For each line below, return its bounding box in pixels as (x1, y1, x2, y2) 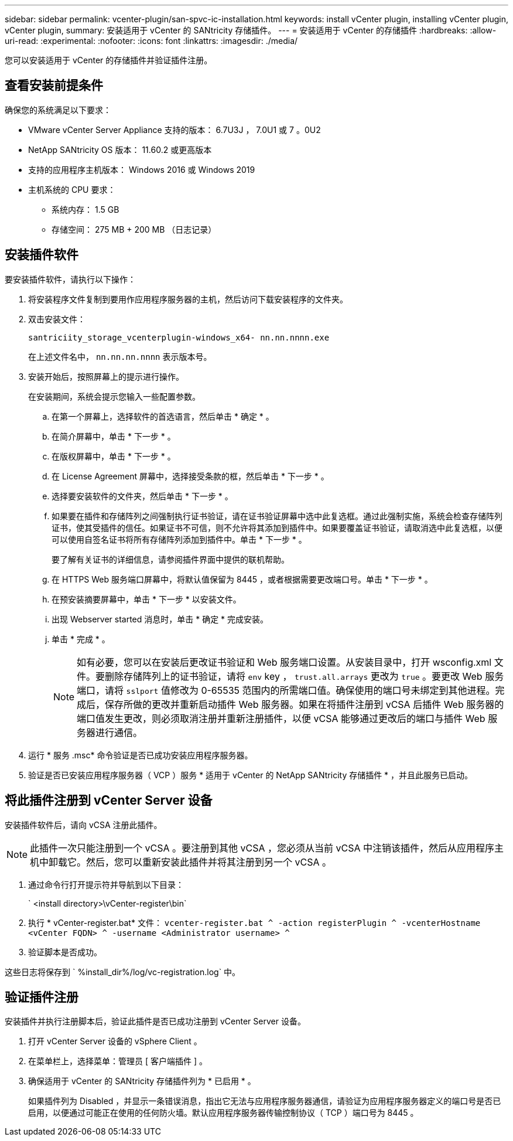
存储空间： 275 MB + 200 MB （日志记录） (52, 224, 217, 234)
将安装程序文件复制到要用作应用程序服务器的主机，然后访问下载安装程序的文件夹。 (28, 294, 348, 304)
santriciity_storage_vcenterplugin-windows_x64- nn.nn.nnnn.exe (28, 332, 330, 342)
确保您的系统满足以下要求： (5, 104, 111, 115)
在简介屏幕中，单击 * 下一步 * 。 (52, 431, 176, 441)
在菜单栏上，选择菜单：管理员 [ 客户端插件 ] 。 (28, 1056, 207, 1067)
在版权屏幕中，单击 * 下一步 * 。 (52, 451, 176, 461)
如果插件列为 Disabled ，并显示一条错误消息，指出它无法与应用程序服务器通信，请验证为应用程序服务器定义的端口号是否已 (28, 1096, 501, 1106)
